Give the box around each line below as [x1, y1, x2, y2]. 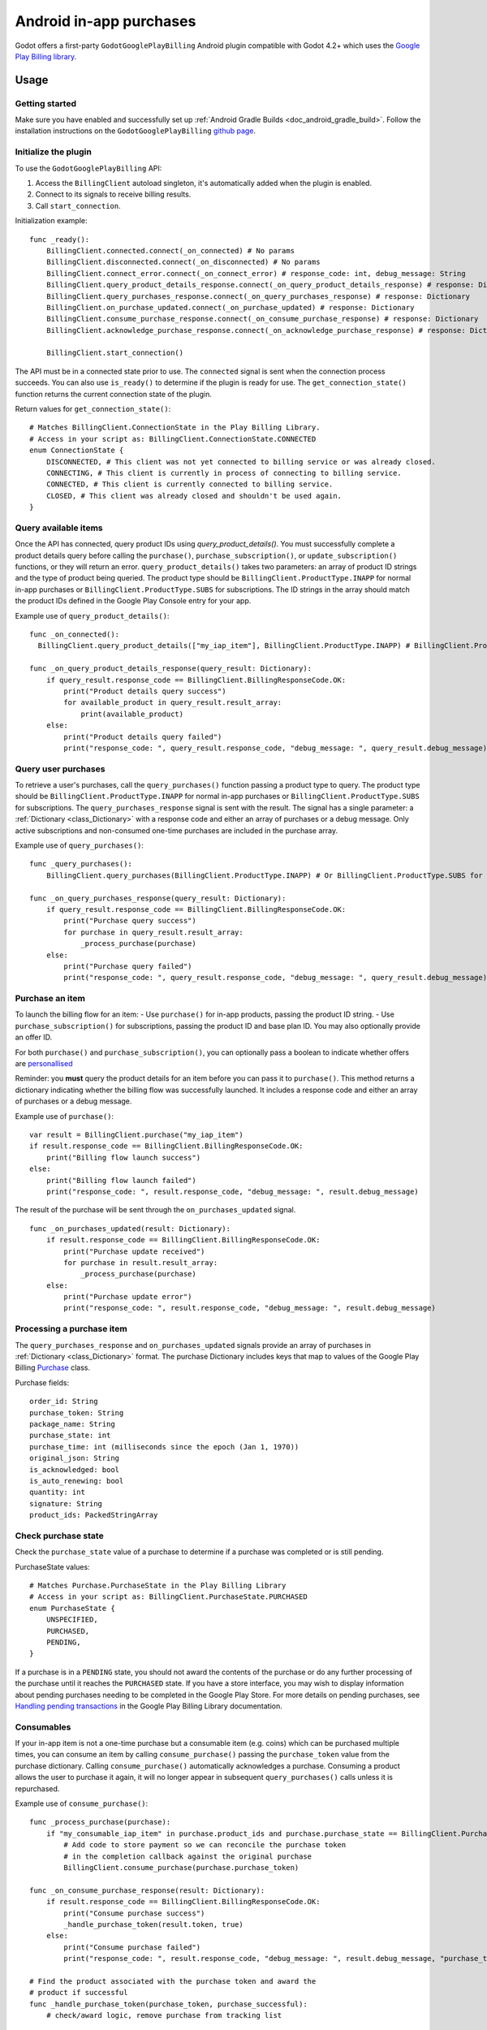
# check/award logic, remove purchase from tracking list [45, 2011, 282, 2020]
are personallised [15, 1059, 73, 1069]
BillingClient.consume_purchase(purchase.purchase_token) [63, 1863, 300, 1872]
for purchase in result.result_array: [63, 1258, 218, 1267]
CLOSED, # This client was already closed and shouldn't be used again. [45, 491, 343, 500]
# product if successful [29, 1988, 128, 1998]
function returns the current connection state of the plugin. [15, 389, 213, 399]
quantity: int [29, 1488, 85, 1497]
